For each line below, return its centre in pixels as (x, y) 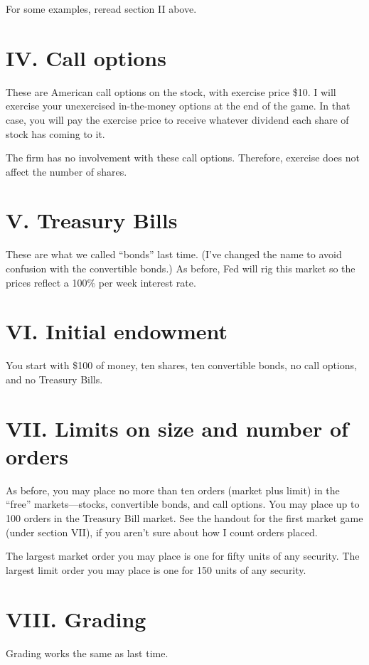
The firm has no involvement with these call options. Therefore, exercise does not (183, 158)
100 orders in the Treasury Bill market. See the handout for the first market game (184, 518)
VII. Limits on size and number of (177, 428)
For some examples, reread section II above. (101, 9)
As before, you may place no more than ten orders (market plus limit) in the (173, 490)
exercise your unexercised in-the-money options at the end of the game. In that (178, 106)
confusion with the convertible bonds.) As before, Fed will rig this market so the (181, 268)
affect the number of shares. (66, 171)
